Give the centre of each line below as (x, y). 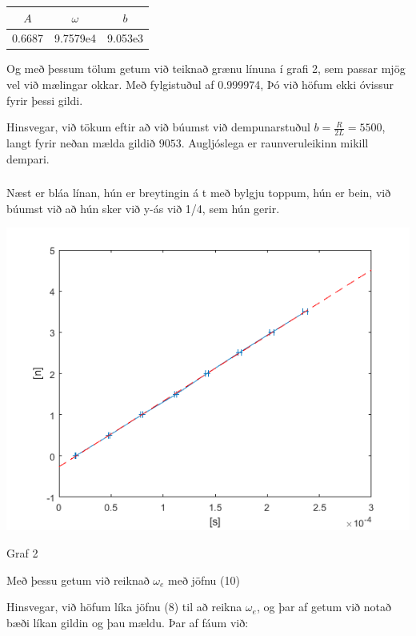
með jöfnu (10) (204, 580)
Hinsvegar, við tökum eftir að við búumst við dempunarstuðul (158, 127)
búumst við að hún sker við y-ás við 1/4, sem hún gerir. (143, 208)
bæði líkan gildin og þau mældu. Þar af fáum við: (128, 622)
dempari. (28, 158)
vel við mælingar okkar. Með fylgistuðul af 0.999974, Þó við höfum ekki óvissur (200, 85)
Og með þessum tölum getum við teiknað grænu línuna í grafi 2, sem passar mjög (206, 68)
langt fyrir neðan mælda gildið (81, 143)
